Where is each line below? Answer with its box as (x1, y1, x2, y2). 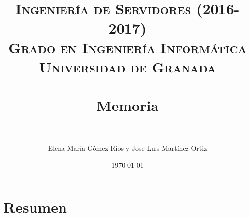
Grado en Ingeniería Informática (8, 37, 247, 57)
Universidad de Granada (39, 56, 216, 76)
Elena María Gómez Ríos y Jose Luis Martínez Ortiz (48, 143, 207, 153)
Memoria (96, 95, 159, 115)
